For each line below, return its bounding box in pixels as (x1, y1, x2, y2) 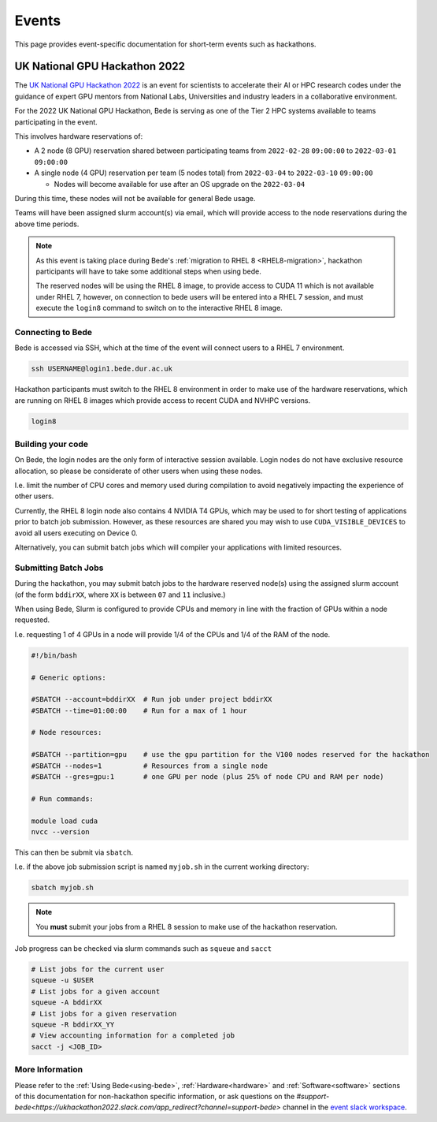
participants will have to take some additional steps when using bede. (35, 267, 261, 276)
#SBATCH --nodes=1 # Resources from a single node (31, 761, 268, 770)
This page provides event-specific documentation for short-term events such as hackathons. (14, 39, 317, 49)
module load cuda (31, 816, 98, 826)
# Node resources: (31, 728, 102, 737)
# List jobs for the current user (31, 965, 165, 974)
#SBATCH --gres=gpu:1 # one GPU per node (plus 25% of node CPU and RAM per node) (31, 773, 385, 781)
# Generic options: (31, 673, 106, 682)
